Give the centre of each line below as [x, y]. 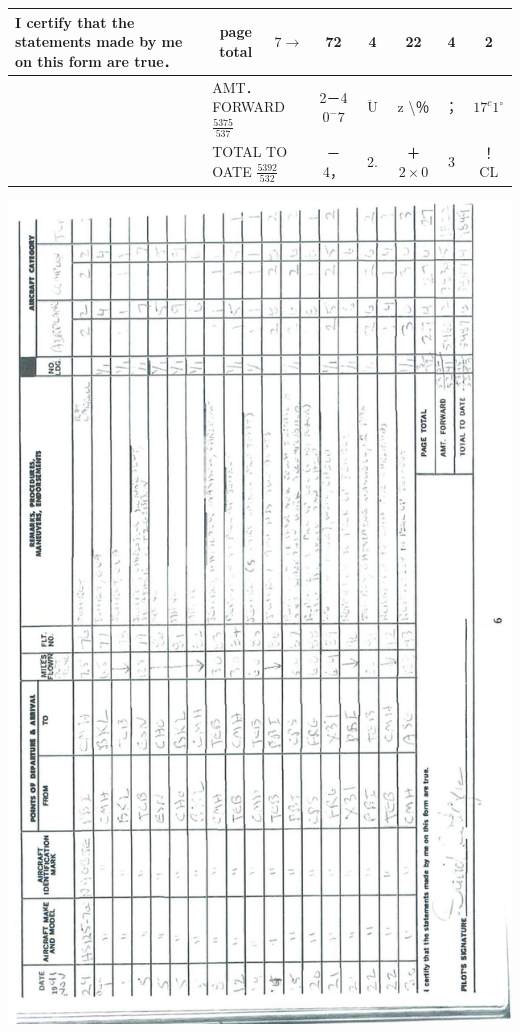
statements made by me [99, 41]
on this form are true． [96, 60]
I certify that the [75, 21]
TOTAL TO [250, 151]
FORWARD [248, 106]
